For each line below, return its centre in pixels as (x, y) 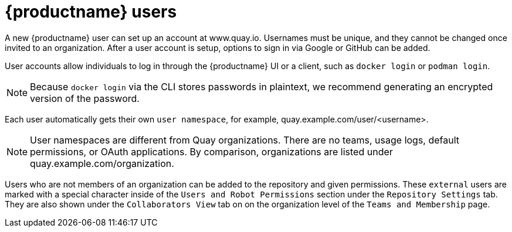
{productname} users (91, 12)
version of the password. (85, 98)
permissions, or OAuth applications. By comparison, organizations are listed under (211, 151)
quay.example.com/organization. (102, 163)
